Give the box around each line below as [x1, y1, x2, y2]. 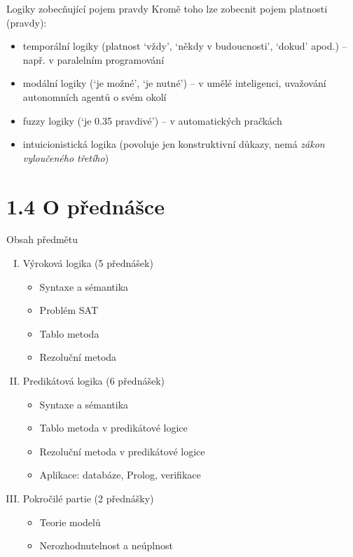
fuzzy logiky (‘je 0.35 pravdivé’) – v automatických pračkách [22, 113, 282, 128]
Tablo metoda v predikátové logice [39, 420, 188, 435]
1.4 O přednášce [6, 191, 165, 220]
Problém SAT [39, 303, 99, 317]
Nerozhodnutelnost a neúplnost [39, 538, 173, 553]
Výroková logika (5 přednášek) [22, 256, 153, 270]
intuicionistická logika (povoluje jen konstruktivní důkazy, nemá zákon [22, 137, 325, 151]
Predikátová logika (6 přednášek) [22, 373, 165, 388]
